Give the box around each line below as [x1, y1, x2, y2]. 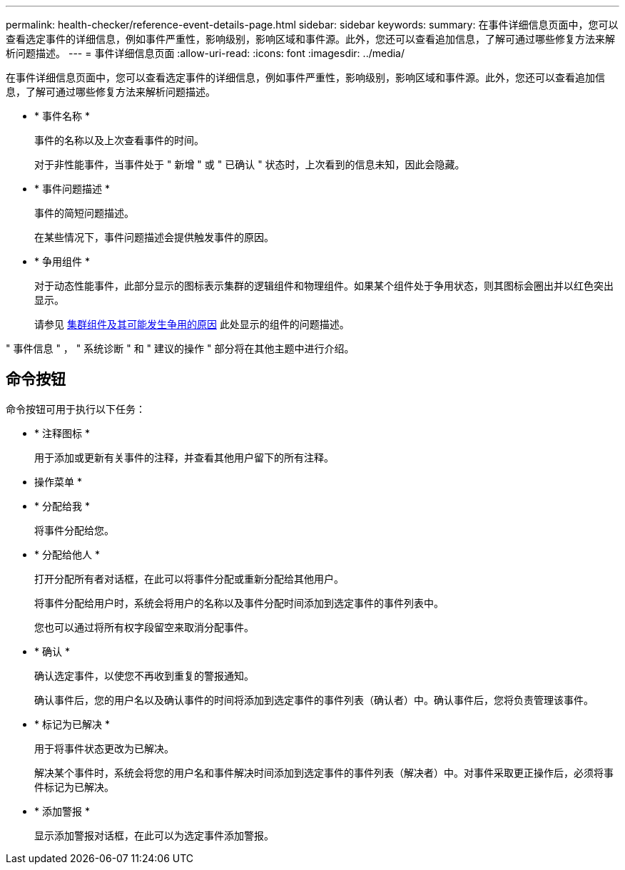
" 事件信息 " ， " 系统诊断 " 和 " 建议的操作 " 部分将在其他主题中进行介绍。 [6, 342, 355, 354]
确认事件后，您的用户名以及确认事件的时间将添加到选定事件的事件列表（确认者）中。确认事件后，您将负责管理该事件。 [34, 693, 594, 706]
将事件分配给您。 [34, 523, 114, 536]
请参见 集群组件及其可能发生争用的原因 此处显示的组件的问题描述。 [34, 318, 350, 330]
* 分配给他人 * [34, 548, 100, 561]
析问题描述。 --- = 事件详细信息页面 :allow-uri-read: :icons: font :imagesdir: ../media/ [6, 47, 405, 59]
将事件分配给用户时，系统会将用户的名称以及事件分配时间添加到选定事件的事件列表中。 [34, 596, 444, 609]
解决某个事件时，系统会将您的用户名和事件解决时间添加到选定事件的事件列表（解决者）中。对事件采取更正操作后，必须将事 [34, 766, 614, 779]
